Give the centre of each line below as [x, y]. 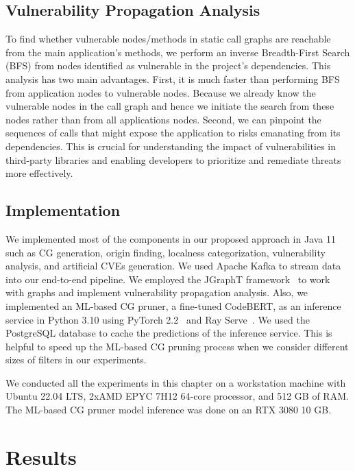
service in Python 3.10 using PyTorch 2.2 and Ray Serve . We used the [158, 319]
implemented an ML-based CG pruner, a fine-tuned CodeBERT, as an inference [173, 305]
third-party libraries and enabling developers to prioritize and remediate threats [173, 159]
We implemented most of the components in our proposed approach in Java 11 [171, 238]
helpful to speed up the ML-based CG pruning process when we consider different [177, 346]
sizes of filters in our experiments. [76, 360]
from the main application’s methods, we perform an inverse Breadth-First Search [178, 52]
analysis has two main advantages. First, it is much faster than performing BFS [173, 78]
